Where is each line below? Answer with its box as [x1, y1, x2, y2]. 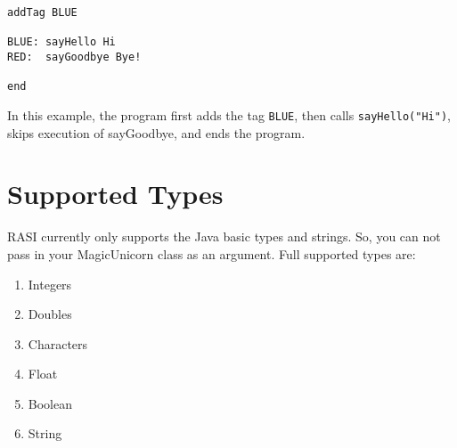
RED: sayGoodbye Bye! [7, 50, 142, 63]
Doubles [28, 305, 72, 323]
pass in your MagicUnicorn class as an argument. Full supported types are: [7, 244, 416, 263]
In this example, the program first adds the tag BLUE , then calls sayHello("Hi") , [7, 105, 451, 124]
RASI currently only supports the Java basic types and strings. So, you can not [7, 227, 441, 246]
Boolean [28, 394, 72, 412]
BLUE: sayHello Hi [7, 36, 116, 49]
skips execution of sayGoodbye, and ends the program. [7, 123, 306, 142]
